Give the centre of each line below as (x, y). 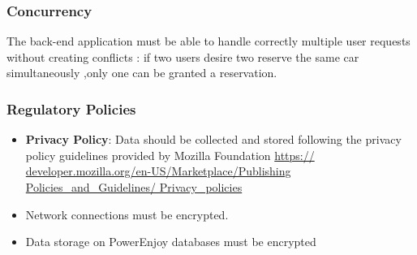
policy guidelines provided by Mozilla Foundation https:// (170, 155)
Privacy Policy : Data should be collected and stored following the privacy (213, 139)
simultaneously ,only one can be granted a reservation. (142, 73)
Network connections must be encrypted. (127, 214)
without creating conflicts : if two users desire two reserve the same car (183, 56)
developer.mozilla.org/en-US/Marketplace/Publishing (158, 171)
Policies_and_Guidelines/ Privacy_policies (134, 187)
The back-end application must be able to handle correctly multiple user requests (208, 41)
